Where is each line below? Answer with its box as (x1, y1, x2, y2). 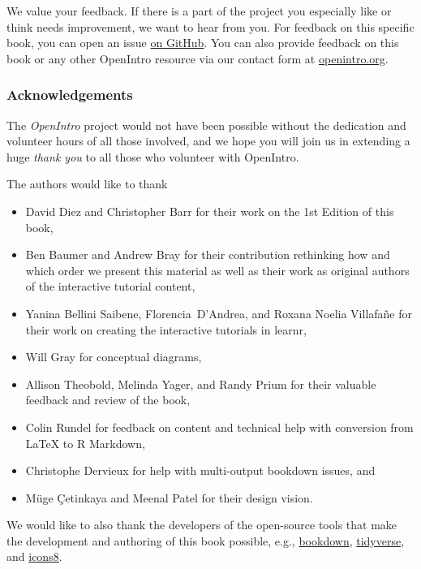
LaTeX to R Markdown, (25, 434, 145, 451)
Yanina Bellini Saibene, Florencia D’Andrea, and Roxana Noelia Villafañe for (25, 304, 412, 321)
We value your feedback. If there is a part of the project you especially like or (6, 2, 392, 19)
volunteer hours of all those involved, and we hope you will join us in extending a (6, 132, 410, 149)
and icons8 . (6, 548, 62, 565)
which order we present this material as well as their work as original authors (25, 261, 410, 278)
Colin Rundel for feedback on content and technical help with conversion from (25, 418, 414, 435)
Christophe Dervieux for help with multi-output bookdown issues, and (25, 462, 376, 479)
